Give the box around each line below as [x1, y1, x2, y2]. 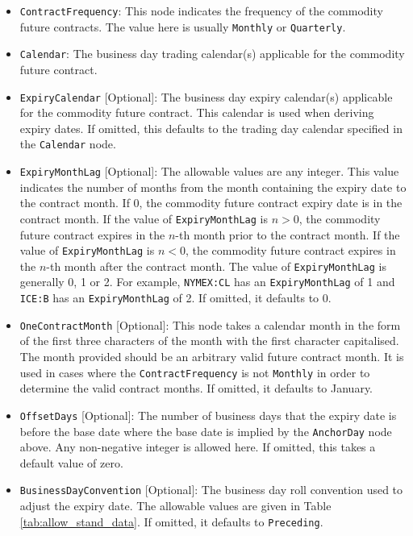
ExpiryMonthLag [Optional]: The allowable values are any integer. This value [19, 163, 399, 180]
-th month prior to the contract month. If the [175, 226, 400, 243]
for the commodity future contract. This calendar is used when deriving [19, 104, 374, 121]
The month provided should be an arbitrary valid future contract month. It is [19, 348, 404, 365]
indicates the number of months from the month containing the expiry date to [19, 178, 407, 195]
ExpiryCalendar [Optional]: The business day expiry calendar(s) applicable [19, 88, 393, 105]
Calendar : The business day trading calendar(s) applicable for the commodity [19, 45, 405, 62]
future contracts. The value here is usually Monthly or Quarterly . [19, 18, 346, 35]
